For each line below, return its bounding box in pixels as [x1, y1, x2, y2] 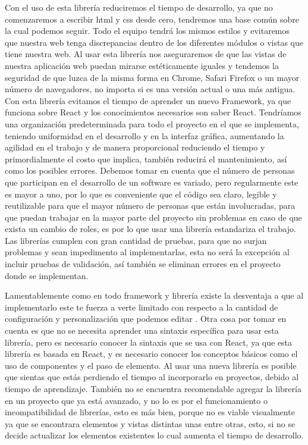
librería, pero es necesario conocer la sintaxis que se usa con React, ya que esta [5, 336, 293, 348]
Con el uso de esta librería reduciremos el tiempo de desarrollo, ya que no [5, 1, 273, 13]
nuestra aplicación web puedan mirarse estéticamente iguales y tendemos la [5, 59, 279, 71]
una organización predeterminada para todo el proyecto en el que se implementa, [5, 117, 299, 130]
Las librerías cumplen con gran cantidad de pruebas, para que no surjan [5, 234, 267, 246]
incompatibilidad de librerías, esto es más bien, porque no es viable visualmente [5, 406, 295, 418]
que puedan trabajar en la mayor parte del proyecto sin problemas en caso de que [5, 211, 302, 223]
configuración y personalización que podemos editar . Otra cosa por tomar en [5, 312, 287, 325]
